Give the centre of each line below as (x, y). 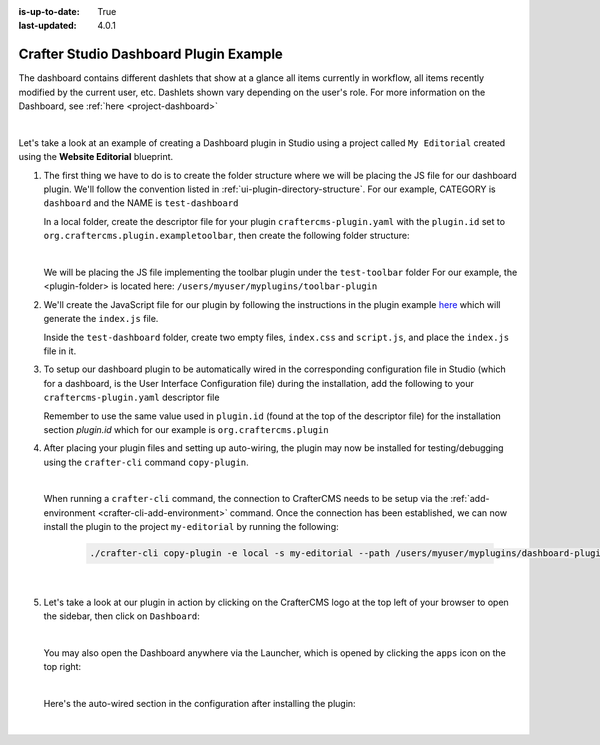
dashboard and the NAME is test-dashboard (141, 203)
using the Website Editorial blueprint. (96, 157)
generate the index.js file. (101, 319)
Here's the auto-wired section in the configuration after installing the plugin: (199, 703)
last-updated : (47, 26)
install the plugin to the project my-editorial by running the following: (191, 527)
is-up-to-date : (49, 11)
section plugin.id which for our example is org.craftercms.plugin (186, 429)
